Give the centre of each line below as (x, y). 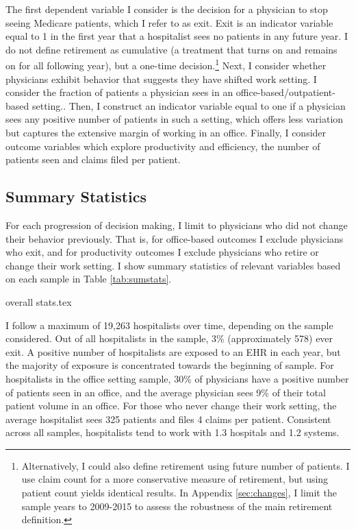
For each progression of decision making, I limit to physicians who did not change (177, 225)
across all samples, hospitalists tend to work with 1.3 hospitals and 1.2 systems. (173, 432)
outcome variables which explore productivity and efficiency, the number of (163, 146)
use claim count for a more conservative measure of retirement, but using (175, 479)
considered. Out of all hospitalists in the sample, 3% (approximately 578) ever (169, 338)
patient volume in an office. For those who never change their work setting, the (171, 406)
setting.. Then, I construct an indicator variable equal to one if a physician (189, 105)
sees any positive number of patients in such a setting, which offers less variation (175, 119)
